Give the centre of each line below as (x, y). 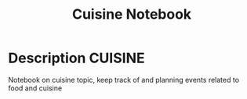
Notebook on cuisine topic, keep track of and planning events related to (124, 80)
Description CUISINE (76, 58)
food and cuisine (35, 88)
